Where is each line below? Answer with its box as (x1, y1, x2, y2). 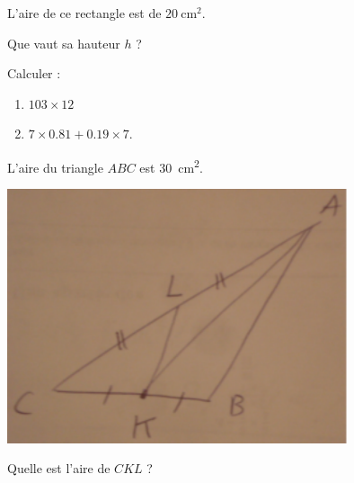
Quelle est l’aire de (7, 459, 111, 478)
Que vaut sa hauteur (7, 33, 120, 52)
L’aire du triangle (7, 157, 103, 176)
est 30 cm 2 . (139, 155, 203, 176)
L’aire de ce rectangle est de (7, 4, 162, 22)
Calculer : (7, 64, 61, 83)
